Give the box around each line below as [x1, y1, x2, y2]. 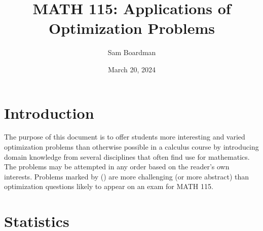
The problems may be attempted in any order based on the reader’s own [4, 161, 230, 172]
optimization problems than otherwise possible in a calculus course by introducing [4, 142, 259, 152]
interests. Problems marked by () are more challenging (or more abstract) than [4, 171, 249, 181]
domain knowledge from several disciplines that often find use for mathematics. [4, 151, 250, 162]
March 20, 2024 [107, 64, 156, 74]
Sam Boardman [107, 47, 156, 58]
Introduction [4, 102, 94, 123]
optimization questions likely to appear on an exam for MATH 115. [4, 181, 213, 192]
